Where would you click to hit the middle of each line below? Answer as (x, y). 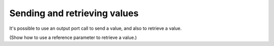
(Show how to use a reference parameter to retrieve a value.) (73, 37)
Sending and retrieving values (74, 13)
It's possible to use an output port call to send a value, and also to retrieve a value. (96, 28)
